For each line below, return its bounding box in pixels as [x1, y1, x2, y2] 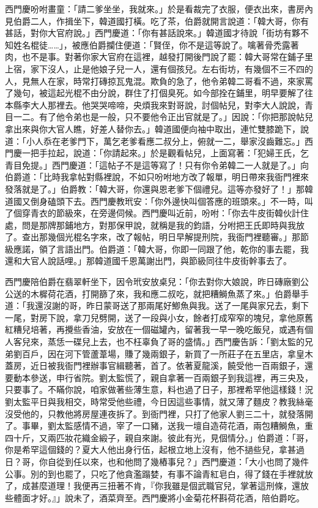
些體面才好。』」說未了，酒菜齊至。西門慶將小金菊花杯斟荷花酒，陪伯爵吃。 [5, 491, 305, 504]
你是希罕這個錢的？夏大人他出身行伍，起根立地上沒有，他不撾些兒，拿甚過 [5, 443, 305, 456]
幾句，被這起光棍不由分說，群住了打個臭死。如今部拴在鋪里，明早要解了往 [13, 86, 313, 99]
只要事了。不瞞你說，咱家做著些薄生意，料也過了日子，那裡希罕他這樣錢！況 [5, 383, 313, 396]
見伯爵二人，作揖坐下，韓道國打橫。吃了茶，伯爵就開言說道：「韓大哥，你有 [5, 14, 309, 27]
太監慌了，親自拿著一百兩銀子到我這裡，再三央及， [107, 371, 313, 384]
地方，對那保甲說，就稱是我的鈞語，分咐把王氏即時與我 [73, 218, 296, 231]
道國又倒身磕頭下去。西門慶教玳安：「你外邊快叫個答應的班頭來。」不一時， [5, 194, 305, 207]
